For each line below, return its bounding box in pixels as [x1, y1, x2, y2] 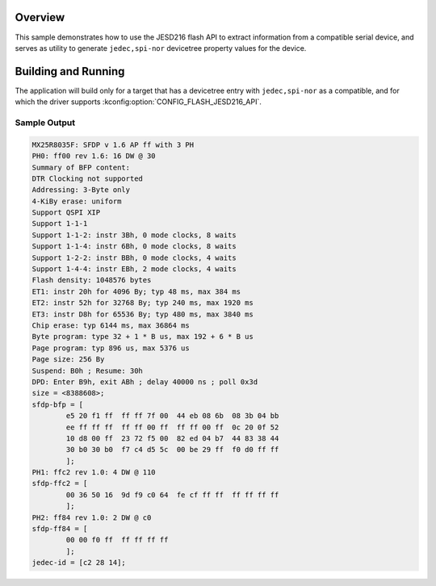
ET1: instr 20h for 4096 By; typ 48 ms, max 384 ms [31, 287, 241, 296]
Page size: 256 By [31, 355, 105, 364]
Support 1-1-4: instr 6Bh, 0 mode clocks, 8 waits [31, 242, 237, 251]
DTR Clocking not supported [31, 174, 143, 183]
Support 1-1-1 [31, 219, 88, 228]
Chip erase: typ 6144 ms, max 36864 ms [31, 321, 190, 330]
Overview [15, 10, 65, 24]
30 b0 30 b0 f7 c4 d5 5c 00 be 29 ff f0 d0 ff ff [65, 445, 279, 454]
